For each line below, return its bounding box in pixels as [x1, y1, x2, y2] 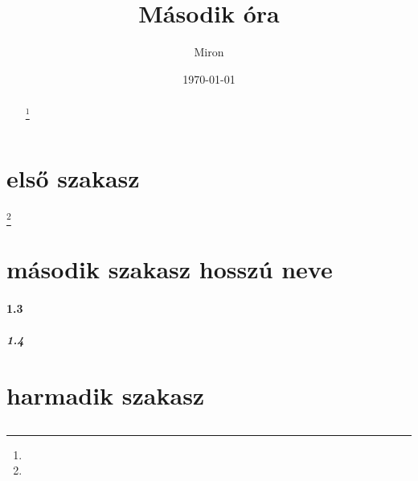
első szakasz [6, 162, 140, 194]
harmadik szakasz [6, 379, 205, 412]
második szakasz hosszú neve [6, 253, 333, 286]
